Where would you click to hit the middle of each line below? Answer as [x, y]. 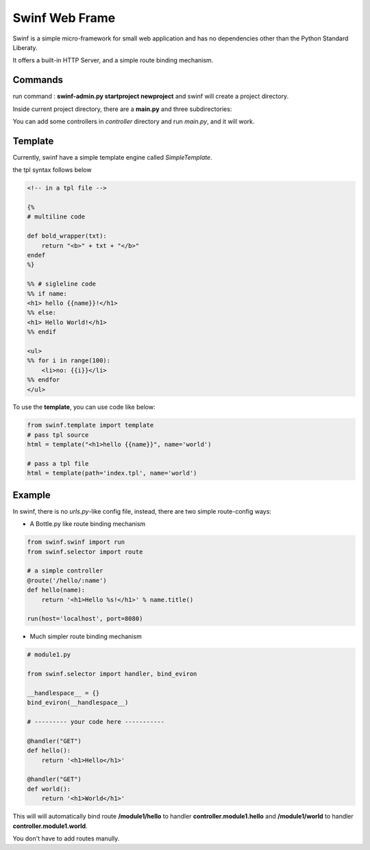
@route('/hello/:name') [67, 580]
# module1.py [49, 655]
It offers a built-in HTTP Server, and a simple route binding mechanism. [113, 60]
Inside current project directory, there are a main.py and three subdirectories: [122, 109]
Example [32, 495]
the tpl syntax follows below [52, 170]
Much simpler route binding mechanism [86, 636]
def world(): [49, 789]
